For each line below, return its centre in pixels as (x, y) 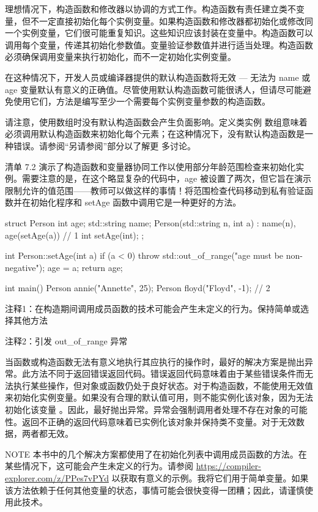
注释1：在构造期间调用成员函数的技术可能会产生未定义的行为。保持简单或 (153, 308)
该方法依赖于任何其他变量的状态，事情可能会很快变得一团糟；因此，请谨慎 (155, 490)
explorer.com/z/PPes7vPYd (57, 478)
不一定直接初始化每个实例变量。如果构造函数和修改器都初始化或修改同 (172, 20)
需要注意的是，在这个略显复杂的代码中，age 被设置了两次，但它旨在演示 (166, 178)
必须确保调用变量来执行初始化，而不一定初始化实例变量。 (120, 57)
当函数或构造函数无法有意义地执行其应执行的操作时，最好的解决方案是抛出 (155, 361)
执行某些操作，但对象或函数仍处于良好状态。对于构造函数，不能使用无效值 (163, 385)
